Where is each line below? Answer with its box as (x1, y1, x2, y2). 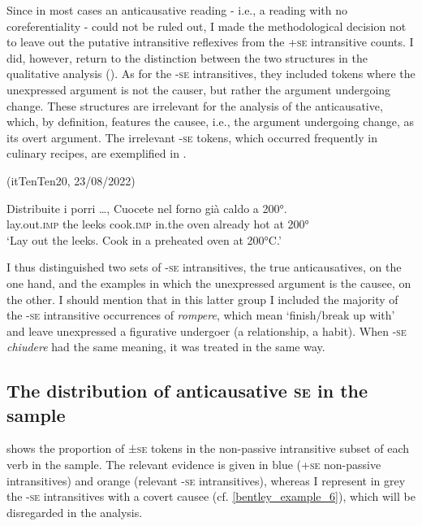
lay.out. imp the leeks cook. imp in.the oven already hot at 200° (6, 215, 309, 233)
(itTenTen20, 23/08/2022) (6, 172, 136, 189)
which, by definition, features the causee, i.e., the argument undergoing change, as (6, 113, 415, 130)
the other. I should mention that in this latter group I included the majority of (6, 290, 398, 307)
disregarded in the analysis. (6, 503, 143, 520)
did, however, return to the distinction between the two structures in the (6, 49, 368, 66)
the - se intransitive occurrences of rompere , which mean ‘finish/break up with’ (6, 306, 395, 324)
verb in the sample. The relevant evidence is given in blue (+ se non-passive (6, 456, 381, 473)
